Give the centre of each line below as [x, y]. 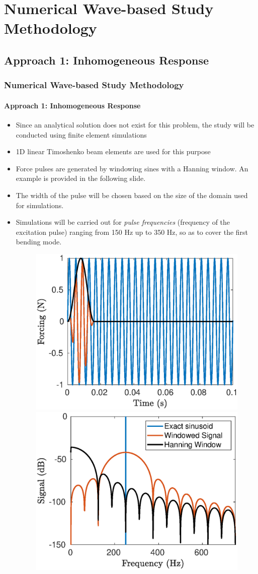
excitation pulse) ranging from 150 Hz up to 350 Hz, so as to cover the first [132, 232]
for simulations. [40, 205]
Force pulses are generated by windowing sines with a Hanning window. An [132, 168]
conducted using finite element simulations [81, 134]
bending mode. [39, 242]
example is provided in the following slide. [81, 178]
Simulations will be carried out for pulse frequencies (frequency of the [123, 222]
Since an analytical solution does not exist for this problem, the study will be [135, 124]
